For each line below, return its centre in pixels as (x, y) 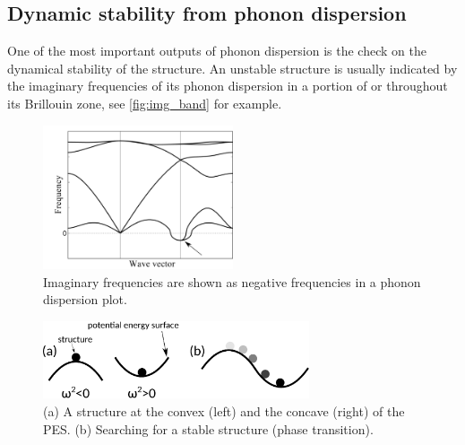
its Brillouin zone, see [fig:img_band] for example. (145, 103)
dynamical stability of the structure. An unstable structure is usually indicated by (232, 68)
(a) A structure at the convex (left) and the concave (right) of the (224, 411)
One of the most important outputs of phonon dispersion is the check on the (217, 51)
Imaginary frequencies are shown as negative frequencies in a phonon (232, 281)
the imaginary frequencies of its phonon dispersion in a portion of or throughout (228, 86)
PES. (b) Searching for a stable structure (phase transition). (208, 428)
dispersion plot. (85, 299)
